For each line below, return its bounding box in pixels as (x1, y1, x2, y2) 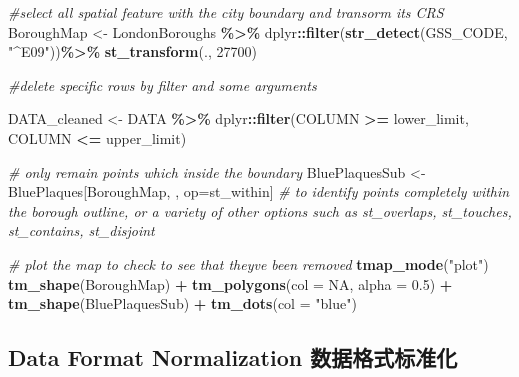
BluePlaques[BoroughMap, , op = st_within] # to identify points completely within (8, 181, 510, 202)
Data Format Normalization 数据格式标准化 (8, 342, 458, 373)
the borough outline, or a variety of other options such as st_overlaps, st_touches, (8, 200, 512, 221)
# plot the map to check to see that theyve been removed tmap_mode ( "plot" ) (8, 253, 489, 274)
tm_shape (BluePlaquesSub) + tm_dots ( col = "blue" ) (8, 293, 357, 314)
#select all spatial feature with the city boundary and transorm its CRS (8, 2, 444, 22)
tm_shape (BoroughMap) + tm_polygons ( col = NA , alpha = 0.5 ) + (8, 273, 453, 294)
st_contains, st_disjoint (8, 220, 155, 241)
